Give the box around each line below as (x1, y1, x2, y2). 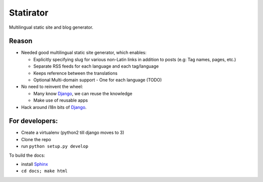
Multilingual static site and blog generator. (9, 24, 94, 30)
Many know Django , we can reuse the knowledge (33, 91, 132, 96)
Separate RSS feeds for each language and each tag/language (33, 63, 159, 69)
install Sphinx (21, 161, 48, 167)
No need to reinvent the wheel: (21, 84, 83, 90)
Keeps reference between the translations (33, 70, 118, 76)
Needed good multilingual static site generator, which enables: (21, 50, 147, 55)
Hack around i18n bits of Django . (21, 104, 87, 110)
